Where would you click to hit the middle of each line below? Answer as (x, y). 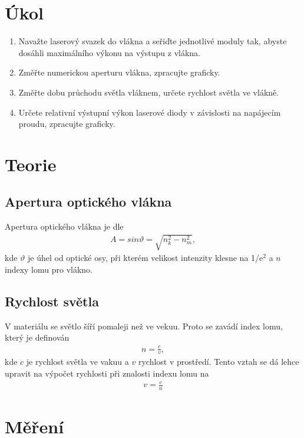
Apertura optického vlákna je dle (64, 226)
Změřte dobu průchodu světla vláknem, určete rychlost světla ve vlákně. (149, 92)
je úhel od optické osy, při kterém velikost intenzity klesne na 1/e (146, 258)
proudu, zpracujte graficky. (67, 124)
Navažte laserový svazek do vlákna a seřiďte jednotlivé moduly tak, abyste (153, 41)
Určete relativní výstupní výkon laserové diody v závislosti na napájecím (150, 112)
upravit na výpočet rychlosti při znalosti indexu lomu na (107, 373)
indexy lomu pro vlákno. (49, 269)
